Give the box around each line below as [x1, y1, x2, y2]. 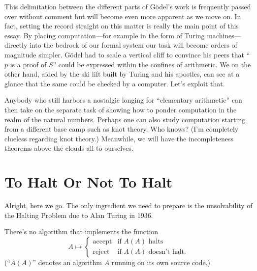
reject [93, 248, 110, 256]
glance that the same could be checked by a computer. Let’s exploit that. [4, 78, 225, 88]
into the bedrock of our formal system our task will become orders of [29, 40, 237, 50]
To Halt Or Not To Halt [4, 172, 173, 192]
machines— [207, 30, 241, 40]
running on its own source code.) [111, 257, 210, 267]
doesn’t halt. [148, 248, 186, 256]
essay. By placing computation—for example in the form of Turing [4, 30, 205, 40]
